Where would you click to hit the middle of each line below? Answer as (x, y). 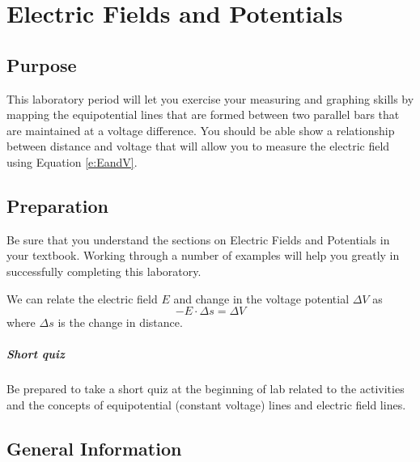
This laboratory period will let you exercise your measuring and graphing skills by (210, 98)
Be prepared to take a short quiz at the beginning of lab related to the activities (206, 389)
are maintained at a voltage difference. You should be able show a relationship (201, 130)
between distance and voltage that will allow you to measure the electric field (198, 146)
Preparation (57, 205)
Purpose (42, 64)
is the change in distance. (120, 322)
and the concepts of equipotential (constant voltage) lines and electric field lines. (206, 404)
